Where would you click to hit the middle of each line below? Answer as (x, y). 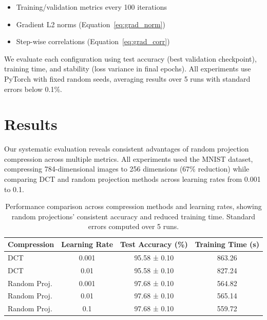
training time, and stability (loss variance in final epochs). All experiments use (128, 69)
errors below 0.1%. (33, 89)
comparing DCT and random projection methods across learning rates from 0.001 (132, 179)
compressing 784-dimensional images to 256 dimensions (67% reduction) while (127, 169)
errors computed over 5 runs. (133, 226)
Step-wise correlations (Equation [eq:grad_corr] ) (93, 41)
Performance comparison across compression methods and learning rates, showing (133, 206)
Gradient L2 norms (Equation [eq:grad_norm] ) (91, 24)
